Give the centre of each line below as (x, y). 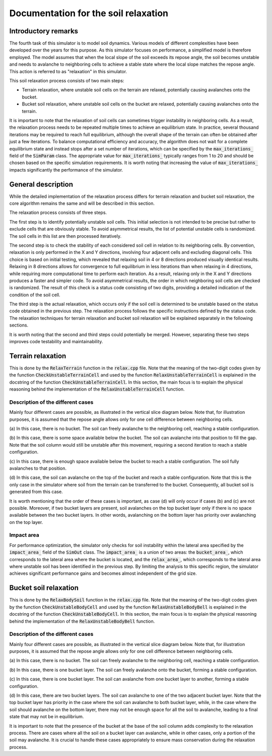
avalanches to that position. (38, 468)
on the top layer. (26, 522)
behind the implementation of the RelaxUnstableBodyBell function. (82, 621)
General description (41, 184)
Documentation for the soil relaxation (89, 13)
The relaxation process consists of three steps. (58, 212)
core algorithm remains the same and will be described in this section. (82, 203)
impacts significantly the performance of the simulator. (66, 170)
